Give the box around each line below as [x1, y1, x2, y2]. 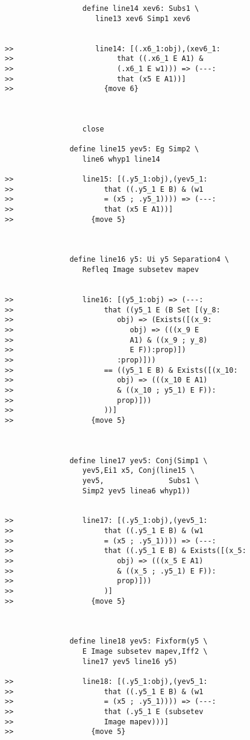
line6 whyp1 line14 [82, 154, 160, 163]
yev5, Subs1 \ [82, 476, 199, 485]
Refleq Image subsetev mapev [82, 265, 199, 274]
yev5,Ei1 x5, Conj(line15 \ [82, 466, 195, 475]
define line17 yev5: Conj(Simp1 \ [69, 456, 208, 465]
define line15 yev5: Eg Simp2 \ [69, 145, 199, 154]
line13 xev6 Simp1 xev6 [95, 14, 190, 23]
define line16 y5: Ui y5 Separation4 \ [69, 255, 230, 264]
